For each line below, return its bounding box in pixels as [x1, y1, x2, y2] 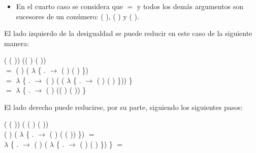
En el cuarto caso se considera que [16, 1, 123, 11]
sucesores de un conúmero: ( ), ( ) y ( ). [16, 11, 139, 21]
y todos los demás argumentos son [137, 1, 244, 11]
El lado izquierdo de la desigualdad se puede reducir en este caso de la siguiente [4, 28, 252, 39]
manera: [4, 37, 29, 48]
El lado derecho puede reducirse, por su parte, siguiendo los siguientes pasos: [4, 101, 243, 112]
